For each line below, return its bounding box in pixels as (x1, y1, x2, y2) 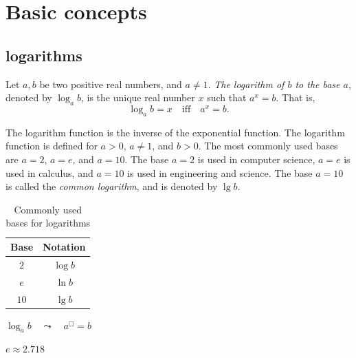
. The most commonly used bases (198, 138, 338, 153)
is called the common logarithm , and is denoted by (5, 179, 218, 193)
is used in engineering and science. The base (127, 165, 313, 180)
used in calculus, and (5, 165, 93, 180)
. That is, (276, 90, 315, 105)
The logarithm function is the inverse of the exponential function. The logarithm (5, 125, 345, 139)
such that (207, 90, 247, 105)
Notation (43, 240, 86, 253)
